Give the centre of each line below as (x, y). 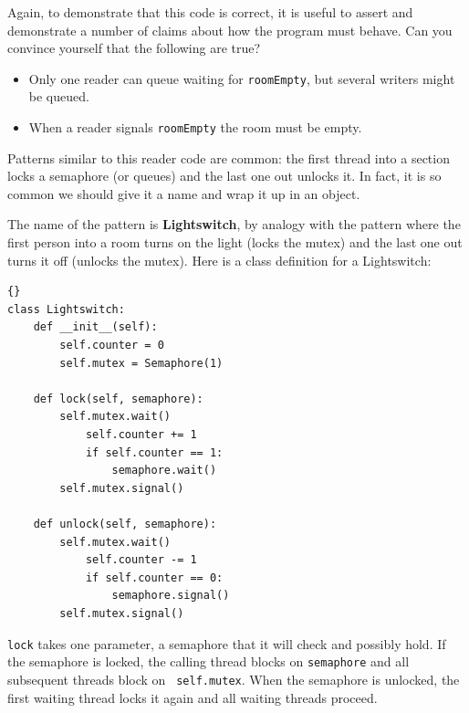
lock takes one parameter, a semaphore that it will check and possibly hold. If (227, 643)
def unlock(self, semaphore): (125, 524)
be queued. (59, 96)
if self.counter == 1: (154, 452)
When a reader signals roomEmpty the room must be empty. (195, 127)
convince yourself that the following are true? (134, 48)
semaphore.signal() (171, 596)
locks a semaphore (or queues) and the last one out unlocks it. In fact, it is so (224, 176)
